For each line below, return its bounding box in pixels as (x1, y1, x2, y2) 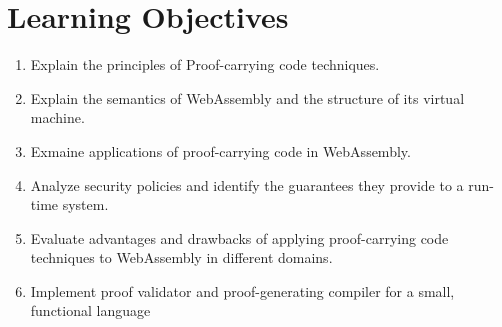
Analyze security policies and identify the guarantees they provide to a (30, 174, 464, 195)
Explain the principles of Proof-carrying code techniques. (30, 54, 380, 75)
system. (62, 194, 109, 215)
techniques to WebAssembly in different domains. (30, 247, 333, 268)
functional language (30, 300, 151, 321)
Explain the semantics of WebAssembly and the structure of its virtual (30, 87, 465, 108)
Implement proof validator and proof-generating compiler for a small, (30, 280, 455, 301)
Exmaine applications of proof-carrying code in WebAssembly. (30, 140, 411, 161)
